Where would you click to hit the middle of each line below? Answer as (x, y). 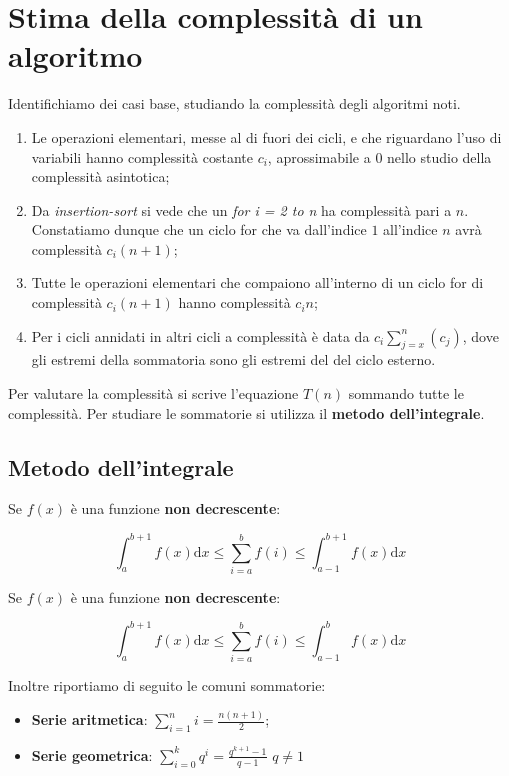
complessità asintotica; (100, 176)
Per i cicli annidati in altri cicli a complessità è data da (200, 335)
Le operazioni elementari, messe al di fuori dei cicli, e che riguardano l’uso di (266, 136)
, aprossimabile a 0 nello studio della (379, 156)
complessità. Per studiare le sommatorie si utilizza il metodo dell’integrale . (246, 412)
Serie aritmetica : (89, 719)
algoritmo (75, 55)
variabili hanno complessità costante (142, 156)
